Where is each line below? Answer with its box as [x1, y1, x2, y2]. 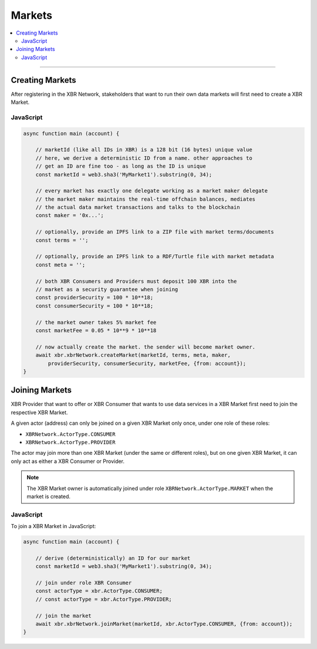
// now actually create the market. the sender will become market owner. [35, 343, 255, 350]
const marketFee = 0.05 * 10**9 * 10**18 [35, 327, 157, 334]
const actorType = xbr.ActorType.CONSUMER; [35, 587, 163, 594]
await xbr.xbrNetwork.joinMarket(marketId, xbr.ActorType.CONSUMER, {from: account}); [35, 620, 293, 627]
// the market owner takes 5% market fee [35, 319, 157, 326]
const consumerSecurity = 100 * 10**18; [35, 302, 154, 309]
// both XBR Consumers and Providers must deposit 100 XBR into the [35, 278, 237, 285]
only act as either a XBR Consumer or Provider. [11, 458, 125, 465]
